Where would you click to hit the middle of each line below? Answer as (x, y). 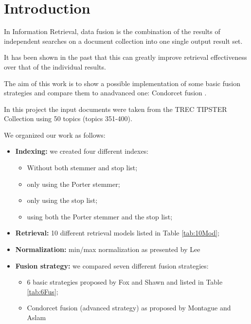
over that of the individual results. (55, 66)
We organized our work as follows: (55, 135)
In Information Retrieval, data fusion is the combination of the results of (112, 31)
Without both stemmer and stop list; (82, 168)
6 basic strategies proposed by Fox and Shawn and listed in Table (125, 282)
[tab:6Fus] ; (43, 291)
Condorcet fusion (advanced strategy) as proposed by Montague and (129, 308)
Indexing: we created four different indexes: (82, 151)
